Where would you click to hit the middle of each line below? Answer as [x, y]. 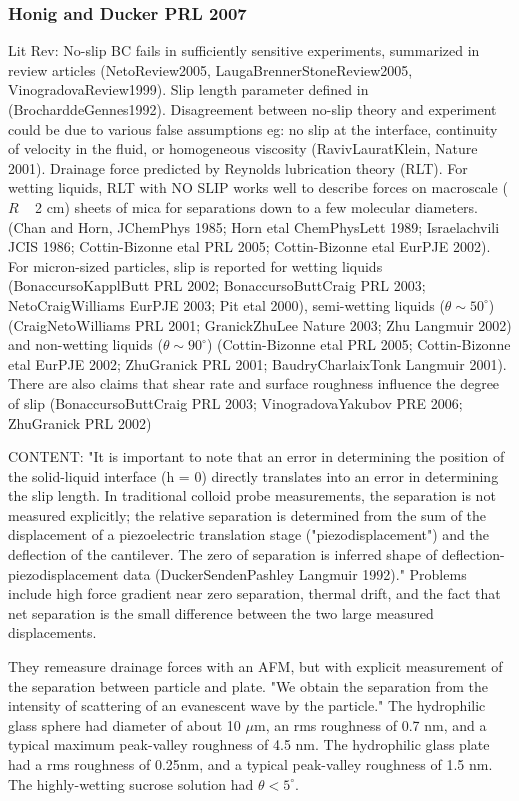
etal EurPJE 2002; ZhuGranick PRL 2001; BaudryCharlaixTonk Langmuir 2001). [257, 363]
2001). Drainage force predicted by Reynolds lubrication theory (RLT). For [238, 167]
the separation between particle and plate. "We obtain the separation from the [248, 685]
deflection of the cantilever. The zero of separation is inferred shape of [222, 554]
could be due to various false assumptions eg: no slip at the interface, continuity [253, 128]
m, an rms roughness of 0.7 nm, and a [370, 724]
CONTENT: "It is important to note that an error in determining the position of [256, 456]
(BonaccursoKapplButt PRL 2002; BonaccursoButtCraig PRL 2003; [217, 285]
